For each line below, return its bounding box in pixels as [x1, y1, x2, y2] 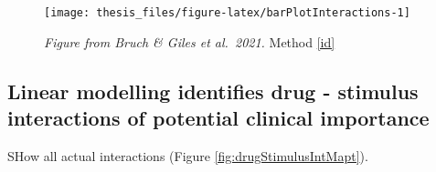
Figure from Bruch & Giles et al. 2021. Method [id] [44, 32, 335, 51]
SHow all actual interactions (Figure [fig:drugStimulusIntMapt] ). [7, 146, 368, 165]
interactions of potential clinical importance [7, 104, 430, 132]
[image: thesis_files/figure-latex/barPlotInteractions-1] [44, 6, 410, 19]
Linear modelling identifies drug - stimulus [7, 76, 419, 105]
